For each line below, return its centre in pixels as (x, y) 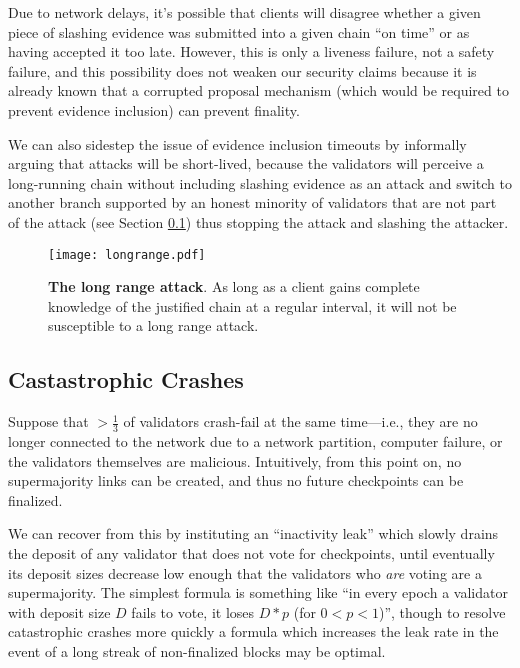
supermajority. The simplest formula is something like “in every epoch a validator (258, 592)
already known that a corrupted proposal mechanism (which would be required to (258, 90)
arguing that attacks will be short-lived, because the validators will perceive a (246, 163)
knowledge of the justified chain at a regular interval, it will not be (252, 305)
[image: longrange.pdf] (127, 254)
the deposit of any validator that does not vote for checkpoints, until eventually (251, 552)
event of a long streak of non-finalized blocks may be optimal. (197, 650)
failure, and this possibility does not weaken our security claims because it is (242, 70)
